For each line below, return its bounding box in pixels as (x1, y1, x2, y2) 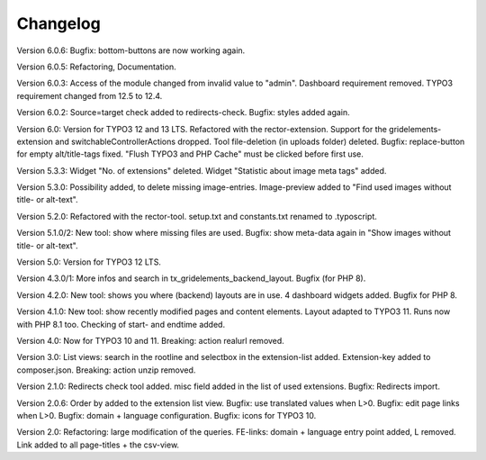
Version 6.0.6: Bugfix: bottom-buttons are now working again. (16, 45, 246, 56)
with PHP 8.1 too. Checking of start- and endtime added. (16, 319, 225, 329)
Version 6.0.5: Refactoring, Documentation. (16, 61, 177, 72)
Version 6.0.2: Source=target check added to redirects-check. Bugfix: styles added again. (16, 107, 350, 118)
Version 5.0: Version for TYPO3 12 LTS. (16, 257, 162, 267)
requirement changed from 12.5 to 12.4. (16, 90, 163, 101)
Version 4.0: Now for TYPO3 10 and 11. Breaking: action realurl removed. (16, 335, 285, 346)
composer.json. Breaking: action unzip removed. (16, 365, 196, 375)
